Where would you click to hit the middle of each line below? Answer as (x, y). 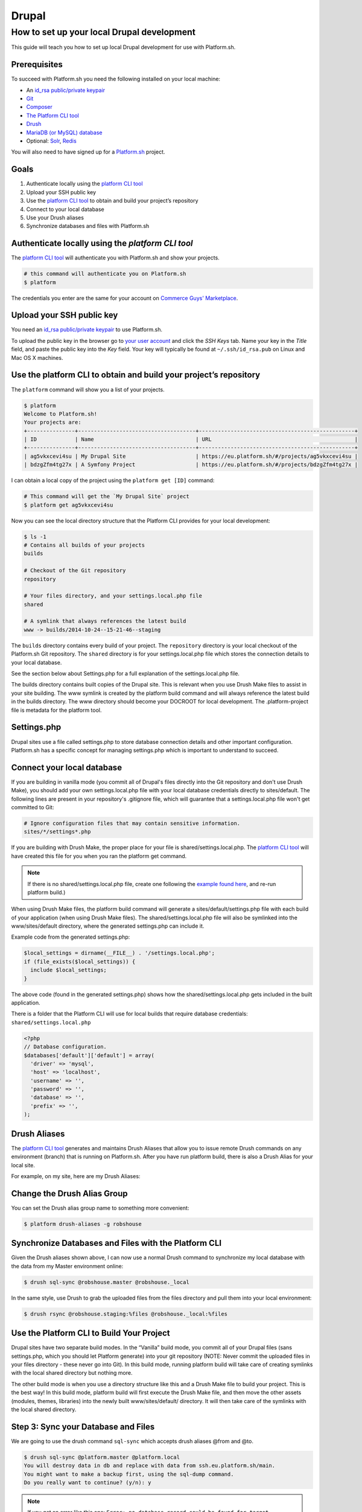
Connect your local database (67, 767)
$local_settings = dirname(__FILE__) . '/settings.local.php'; (119, 953)
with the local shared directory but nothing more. (72, 1373)
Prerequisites (37, 64)
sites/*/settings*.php (57, 832)
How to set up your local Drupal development (103, 32)
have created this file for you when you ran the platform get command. (99, 856)
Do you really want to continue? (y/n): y (87, 1482)
